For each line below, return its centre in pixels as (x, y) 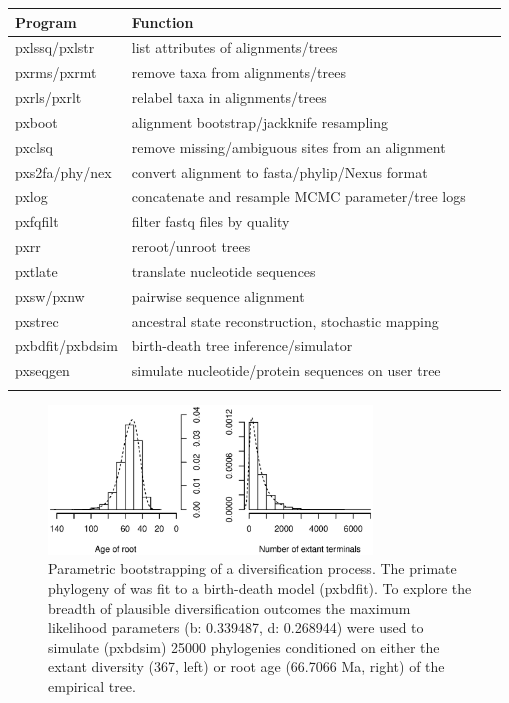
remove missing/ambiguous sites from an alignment (288, 146)
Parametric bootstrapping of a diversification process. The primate (252, 568)
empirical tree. (92, 685)
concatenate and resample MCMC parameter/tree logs (298, 196)
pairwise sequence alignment (218, 295)
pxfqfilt (37, 221)
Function (162, 21)
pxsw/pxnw (50, 295)
